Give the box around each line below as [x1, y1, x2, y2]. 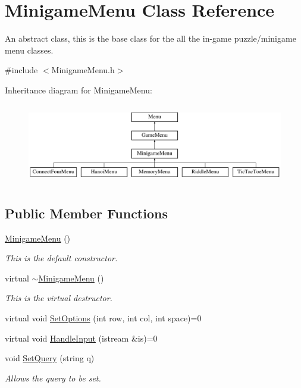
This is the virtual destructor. [5, 292, 112, 304]
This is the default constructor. [5, 252, 118, 264]
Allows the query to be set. [5, 371, 101, 384]
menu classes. [5, 43, 54, 56]
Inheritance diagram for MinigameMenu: [5, 83, 152, 96]
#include [5, 64, 38, 76]
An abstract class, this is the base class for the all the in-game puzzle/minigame [5, 32, 296, 45]
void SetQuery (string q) [5, 352, 95, 364]
